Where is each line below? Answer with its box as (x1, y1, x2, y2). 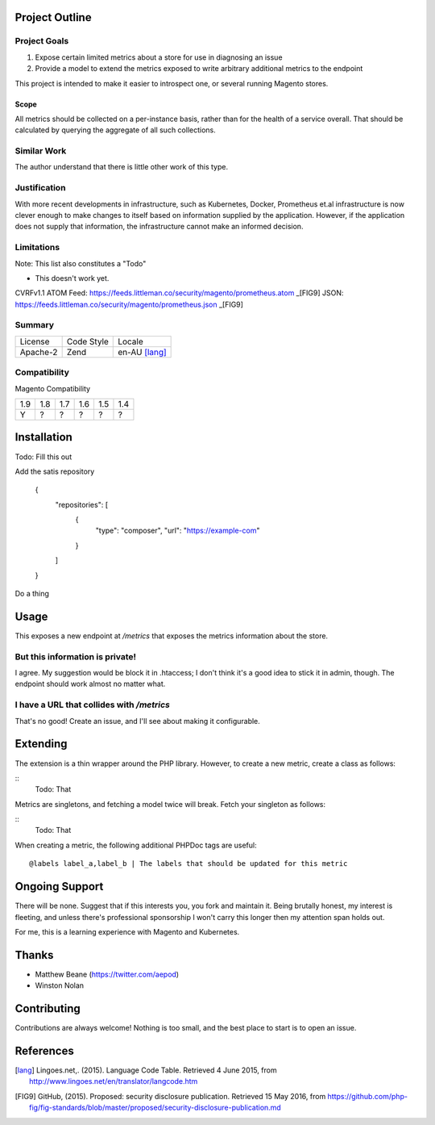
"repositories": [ (55, 500, 109, 509)
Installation (14, 430, 72, 444)
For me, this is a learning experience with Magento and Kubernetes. (14, 926, 240, 936)
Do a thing (14, 589, 50, 599)
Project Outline (14, 10, 92, 24)
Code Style (66, 336, 109, 347)
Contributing (14, 1002, 81, 1016)
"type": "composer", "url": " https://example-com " (95, 525, 260, 536)
